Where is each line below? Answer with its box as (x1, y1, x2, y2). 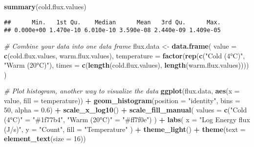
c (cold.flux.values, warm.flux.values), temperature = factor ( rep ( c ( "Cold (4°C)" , (4, 50, 245, 60)
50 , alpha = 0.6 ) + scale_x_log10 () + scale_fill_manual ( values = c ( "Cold (4, 105, 247, 115)
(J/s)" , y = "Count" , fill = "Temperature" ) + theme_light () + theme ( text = (4, 124, 246, 134)
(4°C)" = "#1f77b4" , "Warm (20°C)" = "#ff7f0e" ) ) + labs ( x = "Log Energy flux (4, 114, 250, 125)
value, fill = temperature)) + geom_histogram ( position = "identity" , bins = (4, 95, 240, 105)
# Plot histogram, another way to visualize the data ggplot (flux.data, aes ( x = (4, 86, 240, 96)
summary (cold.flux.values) (4, 1, 86, 11)
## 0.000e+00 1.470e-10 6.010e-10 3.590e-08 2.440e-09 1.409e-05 (4, 27, 221, 34)
